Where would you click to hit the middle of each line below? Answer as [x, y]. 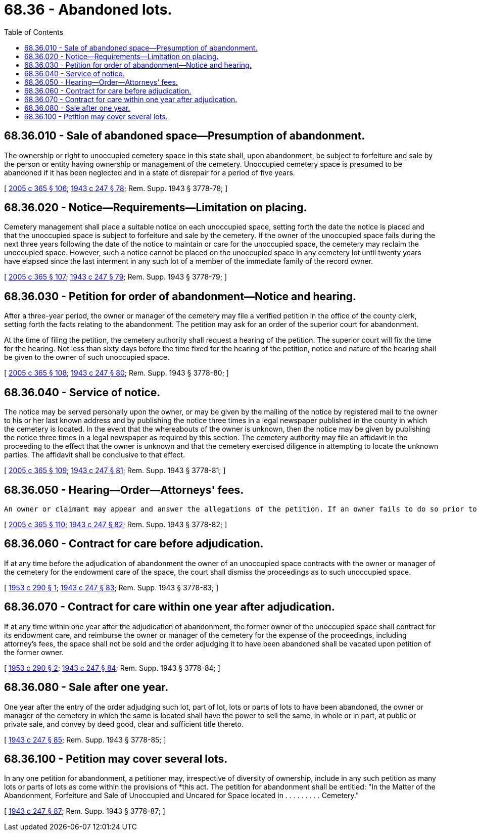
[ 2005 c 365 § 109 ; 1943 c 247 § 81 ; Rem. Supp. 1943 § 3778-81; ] [115, 471]
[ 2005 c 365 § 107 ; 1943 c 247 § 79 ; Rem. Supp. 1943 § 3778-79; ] [116, 277]
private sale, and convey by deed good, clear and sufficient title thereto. [124, 724]
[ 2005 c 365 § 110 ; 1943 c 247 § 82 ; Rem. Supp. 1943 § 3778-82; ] [116, 524]
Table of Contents [34, 32]
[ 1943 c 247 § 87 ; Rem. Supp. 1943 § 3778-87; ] [85, 811]
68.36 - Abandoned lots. [88, 10]
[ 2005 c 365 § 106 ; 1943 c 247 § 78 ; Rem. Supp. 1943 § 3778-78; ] [116, 188]
